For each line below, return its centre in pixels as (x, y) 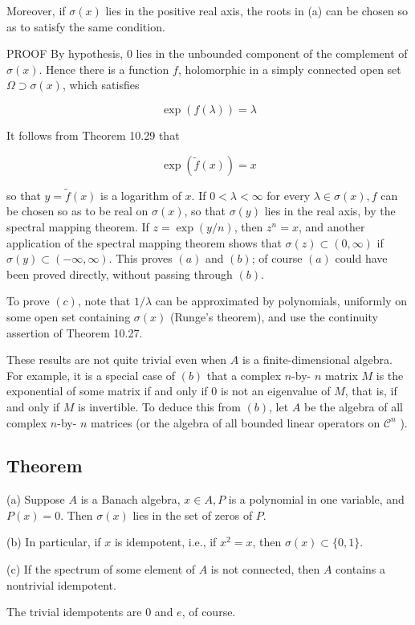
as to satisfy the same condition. (86, 26)
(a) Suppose (36, 499)
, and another (332, 226)
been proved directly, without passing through (120, 274)
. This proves (140, 258)
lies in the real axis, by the (330, 211)
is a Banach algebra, (130, 499)
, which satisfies (101, 85)
